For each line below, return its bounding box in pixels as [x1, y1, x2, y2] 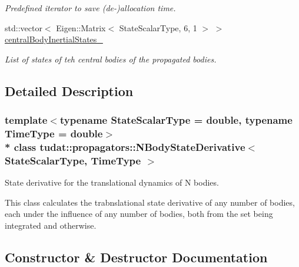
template [5, 113, 48, 127]
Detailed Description [5, 81, 134, 100]
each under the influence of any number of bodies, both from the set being [5, 207, 273, 220]
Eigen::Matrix [56, 21, 106, 34]
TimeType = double [5, 126, 103, 140]
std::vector [5, 21, 42, 34]
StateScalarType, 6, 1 [119, 21, 197, 34]
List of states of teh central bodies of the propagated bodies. [5, 52, 217, 65]
